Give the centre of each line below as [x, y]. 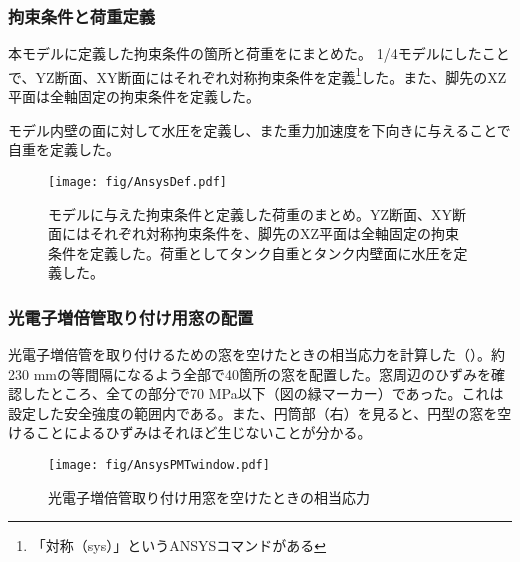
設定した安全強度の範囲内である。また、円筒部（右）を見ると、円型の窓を [253, 412]
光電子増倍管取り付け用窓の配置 [131, 316]
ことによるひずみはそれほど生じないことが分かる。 [203, 432]
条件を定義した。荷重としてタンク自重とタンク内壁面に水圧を [251, 252]
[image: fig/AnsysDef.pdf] [137, 181]
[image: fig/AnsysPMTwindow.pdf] [159, 465]
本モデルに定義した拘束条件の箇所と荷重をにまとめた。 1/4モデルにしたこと [259, 53]
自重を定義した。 [64, 149]
